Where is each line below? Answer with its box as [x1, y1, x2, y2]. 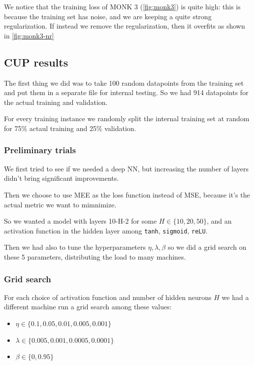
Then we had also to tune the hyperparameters [4, 242, 146, 252]
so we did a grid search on [167, 242, 247, 252]
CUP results [4, 54, 68, 69]
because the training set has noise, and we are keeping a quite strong [4, 11, 212, 21]
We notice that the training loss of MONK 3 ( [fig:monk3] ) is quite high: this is [4, 1, 241, 11]
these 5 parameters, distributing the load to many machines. [4, 251, 186, 262]
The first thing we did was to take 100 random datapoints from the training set [4, 77, 244, 88]
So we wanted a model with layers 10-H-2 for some [4, 216, 157, 226]
